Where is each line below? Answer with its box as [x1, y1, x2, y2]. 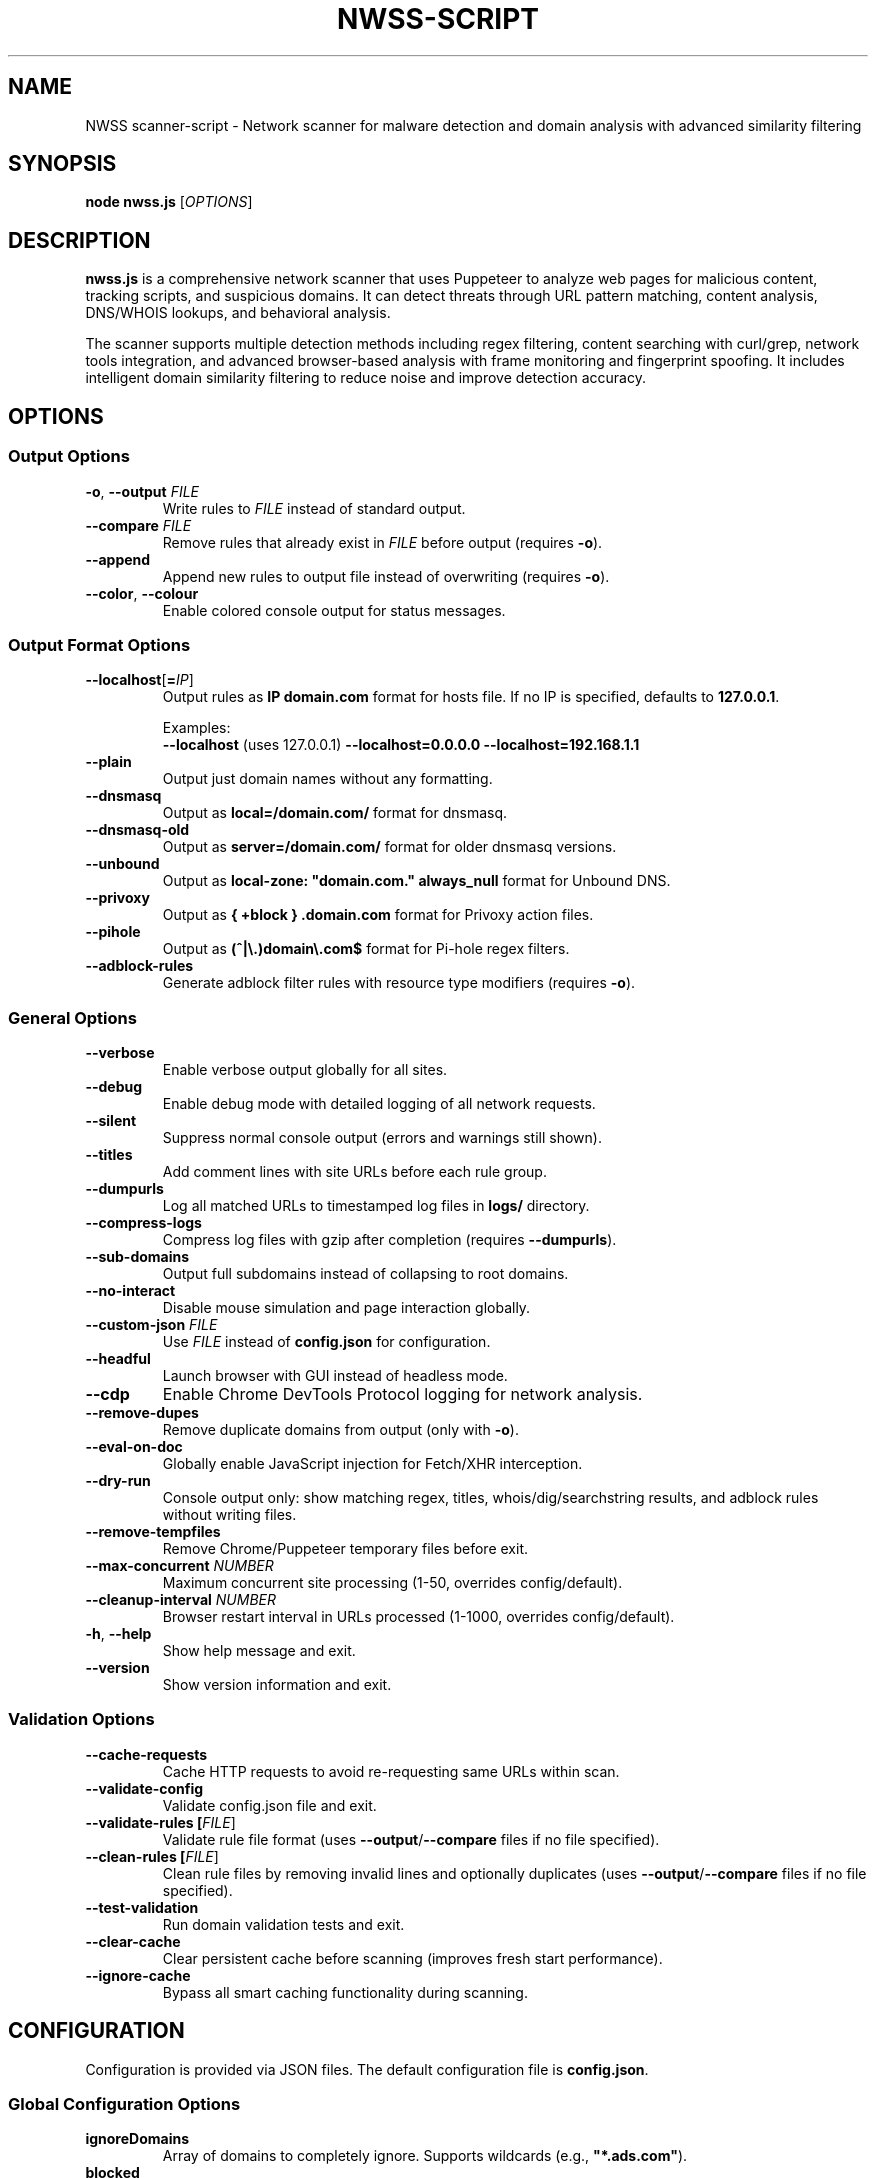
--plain [85, 753, 132, 771]
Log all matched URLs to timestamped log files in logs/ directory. [162, 1197, 590, 1214]
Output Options [8, 446, 130, 467]
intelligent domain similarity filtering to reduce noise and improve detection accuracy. [85, 369, 646, 387]
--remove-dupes [85, 1404, 199, 1421]
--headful [85, 1350, 151, 1367]
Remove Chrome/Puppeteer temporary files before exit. [162, 1540, 528, 1557]
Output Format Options [8, 634, 191, 655]
